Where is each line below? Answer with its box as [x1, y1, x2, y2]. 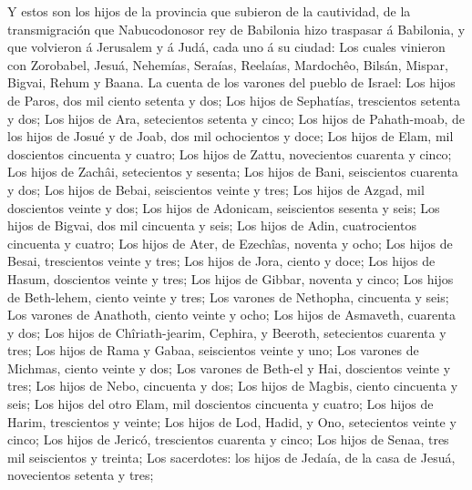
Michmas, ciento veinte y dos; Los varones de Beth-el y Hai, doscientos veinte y [7, 358, 451, 377]
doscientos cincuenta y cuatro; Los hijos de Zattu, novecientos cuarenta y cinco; [7, 144, 452, 163]
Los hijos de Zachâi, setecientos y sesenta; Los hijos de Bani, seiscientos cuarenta [7, 162, 458, 181]
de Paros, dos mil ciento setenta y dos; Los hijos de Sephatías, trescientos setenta [7, 90, 460, 109]
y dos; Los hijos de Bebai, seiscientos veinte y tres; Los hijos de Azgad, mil [7, 179, 425, 199]
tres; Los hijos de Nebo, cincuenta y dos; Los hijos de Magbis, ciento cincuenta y [7, 376, 458, 395]
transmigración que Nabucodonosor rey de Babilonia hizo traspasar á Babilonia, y [7, 19, 466, 38]
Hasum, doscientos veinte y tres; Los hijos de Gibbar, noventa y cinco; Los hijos [7, 269, 454, 288]
